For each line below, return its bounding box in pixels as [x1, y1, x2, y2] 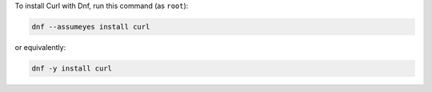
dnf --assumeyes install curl [31, 22, 150, 31]
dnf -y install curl [31, 63, 112, 73]
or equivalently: [14, 42, 66, 52]
